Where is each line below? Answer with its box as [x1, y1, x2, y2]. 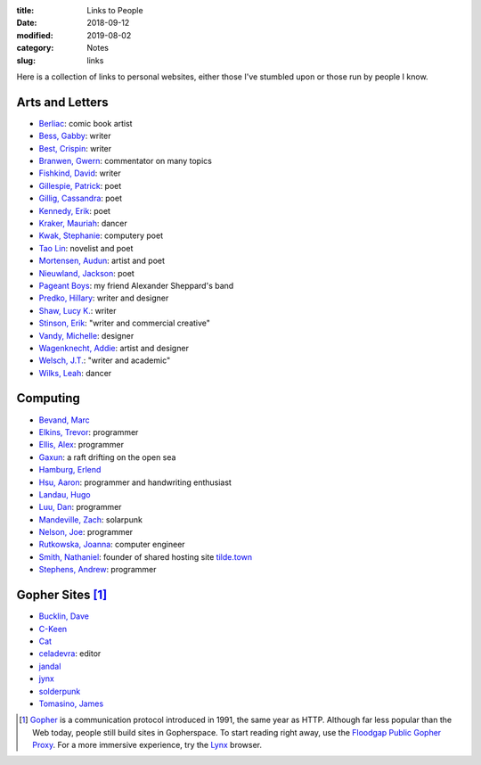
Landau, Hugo [38, 489, 91, 499]
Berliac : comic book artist [38, 118, 133, 128]
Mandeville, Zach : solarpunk [38, 514, 143, 525]
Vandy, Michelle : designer [38, 330, 135, 341]
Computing [16, 391, 80, 406]
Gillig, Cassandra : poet [38, 193, 122, 204]
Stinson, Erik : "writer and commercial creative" [38, 317, 211, 329]
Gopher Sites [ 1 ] [16, 588, 108, 603]
